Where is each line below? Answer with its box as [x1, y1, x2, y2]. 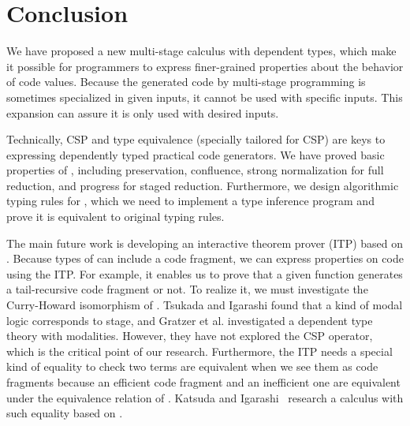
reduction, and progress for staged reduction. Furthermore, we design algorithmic [6, 177, 399, 193]
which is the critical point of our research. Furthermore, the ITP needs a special [6, 342, 393, 359]
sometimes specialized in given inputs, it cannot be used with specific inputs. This [6, 88, 403, 105]
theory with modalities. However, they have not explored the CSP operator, [6, 327, 373, 344]
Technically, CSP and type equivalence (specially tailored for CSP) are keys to [6, 131, 386, 148]
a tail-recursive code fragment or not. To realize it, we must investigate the [6, 281, 368, 297]
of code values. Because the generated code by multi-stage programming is [6, 73, 366, 90]
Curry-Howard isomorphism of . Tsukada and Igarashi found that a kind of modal [6, 297, 403, 313]
